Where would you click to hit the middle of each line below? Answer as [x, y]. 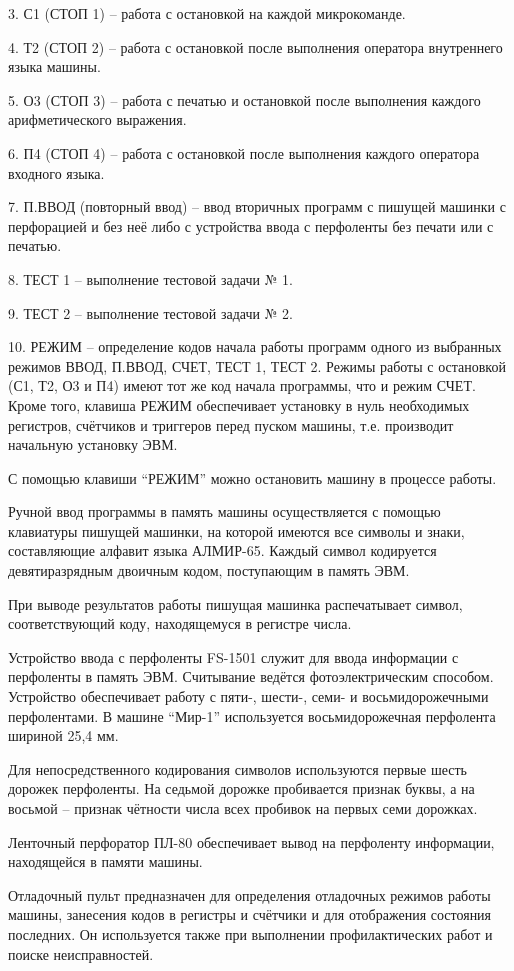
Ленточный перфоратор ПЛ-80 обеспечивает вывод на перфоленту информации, [251, 841]
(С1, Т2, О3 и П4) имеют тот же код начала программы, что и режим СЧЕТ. [242, 385]
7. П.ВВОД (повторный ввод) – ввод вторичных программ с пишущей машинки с [257, 206]
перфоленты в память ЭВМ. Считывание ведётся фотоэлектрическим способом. [251, 676]
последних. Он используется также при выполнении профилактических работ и [250, 933]
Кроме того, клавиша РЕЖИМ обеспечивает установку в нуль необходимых [239, 404]
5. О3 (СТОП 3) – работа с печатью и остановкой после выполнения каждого [244, 99]
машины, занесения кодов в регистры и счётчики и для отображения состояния [250, 914]
